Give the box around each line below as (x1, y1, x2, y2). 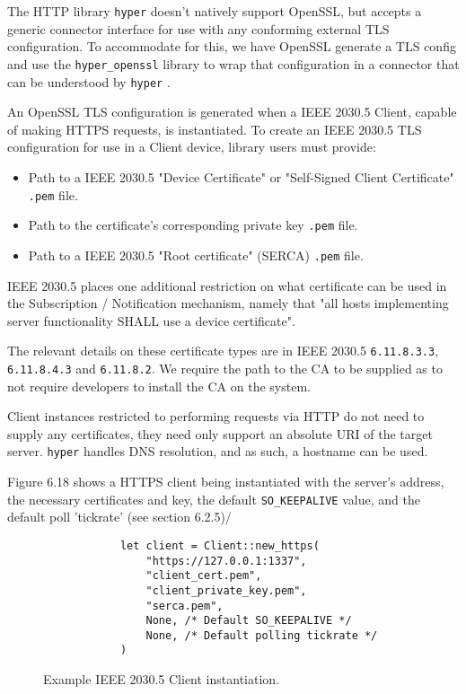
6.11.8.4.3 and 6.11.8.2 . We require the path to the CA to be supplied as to (7, 358, 443, 377)
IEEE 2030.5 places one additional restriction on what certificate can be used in (7, 276, 447, 294)
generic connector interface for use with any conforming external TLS (7, 19, 390, 38)
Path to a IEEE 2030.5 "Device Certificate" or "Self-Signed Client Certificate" (28, 167, 454, 186)
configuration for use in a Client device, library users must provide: (7, 137, 376, 156)
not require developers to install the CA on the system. (7, 376, 311, 395)
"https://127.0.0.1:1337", (145, 554, 307, 567)
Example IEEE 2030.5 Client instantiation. (43, 670, 280, 689)
